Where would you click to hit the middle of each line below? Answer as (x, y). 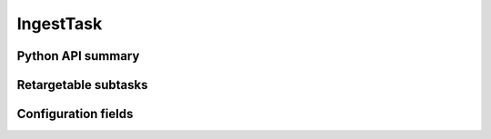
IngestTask (60, 24)
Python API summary (78, 56)
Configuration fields (75, 114)
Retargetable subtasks (83, 85)
